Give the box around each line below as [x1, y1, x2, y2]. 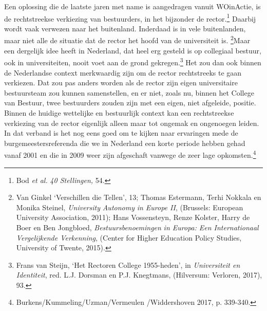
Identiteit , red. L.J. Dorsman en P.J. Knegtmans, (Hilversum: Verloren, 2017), [16, 269, 262, 280]
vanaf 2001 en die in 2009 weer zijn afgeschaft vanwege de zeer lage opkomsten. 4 [4, 148, 256, 160]
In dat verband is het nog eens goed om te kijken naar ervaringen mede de [4, 127, 238, 138]
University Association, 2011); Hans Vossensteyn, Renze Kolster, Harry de [16, 212, 250, 223]
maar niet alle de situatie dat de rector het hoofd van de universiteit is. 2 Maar [4, 33, 251, 46]
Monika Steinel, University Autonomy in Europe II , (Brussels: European [16, 202, 243, 212]
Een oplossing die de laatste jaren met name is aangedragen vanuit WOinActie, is [4, 1, 261, 11]
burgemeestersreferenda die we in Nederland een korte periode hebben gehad [4, 137, 245, 148]
